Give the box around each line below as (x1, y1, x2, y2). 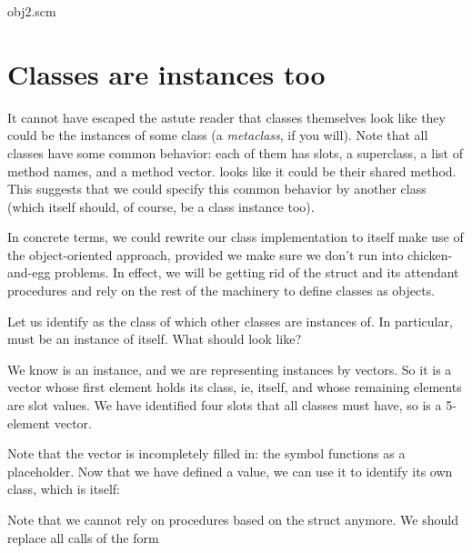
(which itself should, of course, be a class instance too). (7, 196, 315, 216)
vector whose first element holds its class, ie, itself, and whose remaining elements (7, 377, 462, 397)
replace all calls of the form (7, 528, 159, 547)
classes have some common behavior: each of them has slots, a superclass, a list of (7, 143, 463, 162)
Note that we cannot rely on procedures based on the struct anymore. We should (7, 510, 458, 528)
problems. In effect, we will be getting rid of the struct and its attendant (55, 263, 459, 282)
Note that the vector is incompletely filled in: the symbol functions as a (7, 444, 406, 463)
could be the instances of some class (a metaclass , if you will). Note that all (7, 126, 428, 145)
